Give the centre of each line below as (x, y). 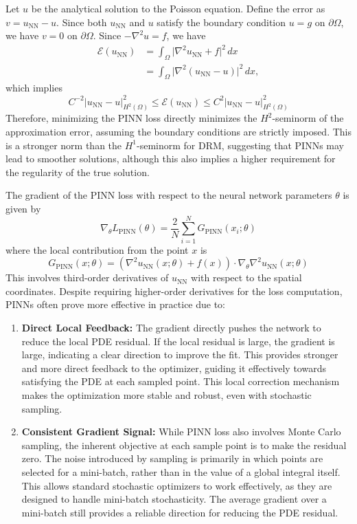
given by (23, 208)
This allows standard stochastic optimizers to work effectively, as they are (177, 485)
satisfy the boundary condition (221, 22)
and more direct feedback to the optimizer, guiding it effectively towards (174, 368)
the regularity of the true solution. (78, 172)
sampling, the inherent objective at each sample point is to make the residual (184, 445)
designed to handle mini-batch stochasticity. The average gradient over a (174, 499)
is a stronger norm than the (64, 145)
